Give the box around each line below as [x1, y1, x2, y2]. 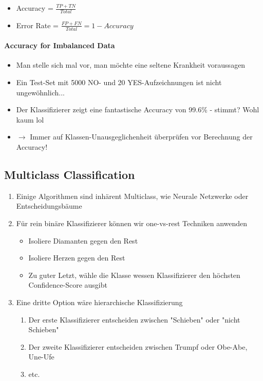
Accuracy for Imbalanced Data [4, 40, 115, 51]
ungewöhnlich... [16, 87, 65, 97]
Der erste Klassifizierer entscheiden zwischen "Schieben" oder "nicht [28, 314, 240, 325]
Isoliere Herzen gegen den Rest [28, 252, 125, 263]
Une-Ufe [28, 351, 54, 362]
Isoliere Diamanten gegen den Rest [28, 235, 138, 246]
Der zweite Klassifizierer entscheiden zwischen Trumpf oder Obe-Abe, [28, 341, 248, 352]
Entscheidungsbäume [16, 200, 82, 211]
